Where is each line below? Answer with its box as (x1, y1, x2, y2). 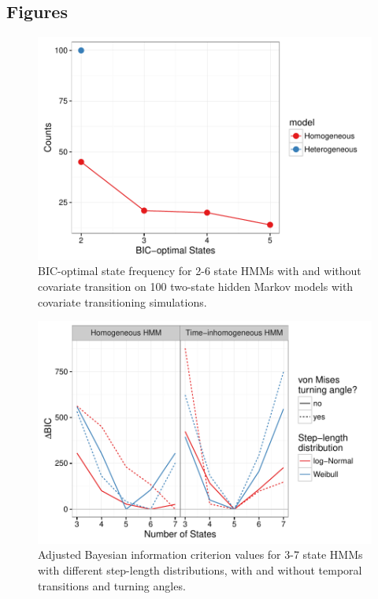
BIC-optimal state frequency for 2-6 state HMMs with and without (38, 262, 361, 279)
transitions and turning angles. (38, 577, 186, 593)
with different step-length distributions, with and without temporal (38, 562, 362, 579)
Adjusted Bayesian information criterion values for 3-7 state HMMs (38, 546, 363, 563)
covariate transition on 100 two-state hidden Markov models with (38, 278, 354, 295)
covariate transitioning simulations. (38, 293, 207, 310)
